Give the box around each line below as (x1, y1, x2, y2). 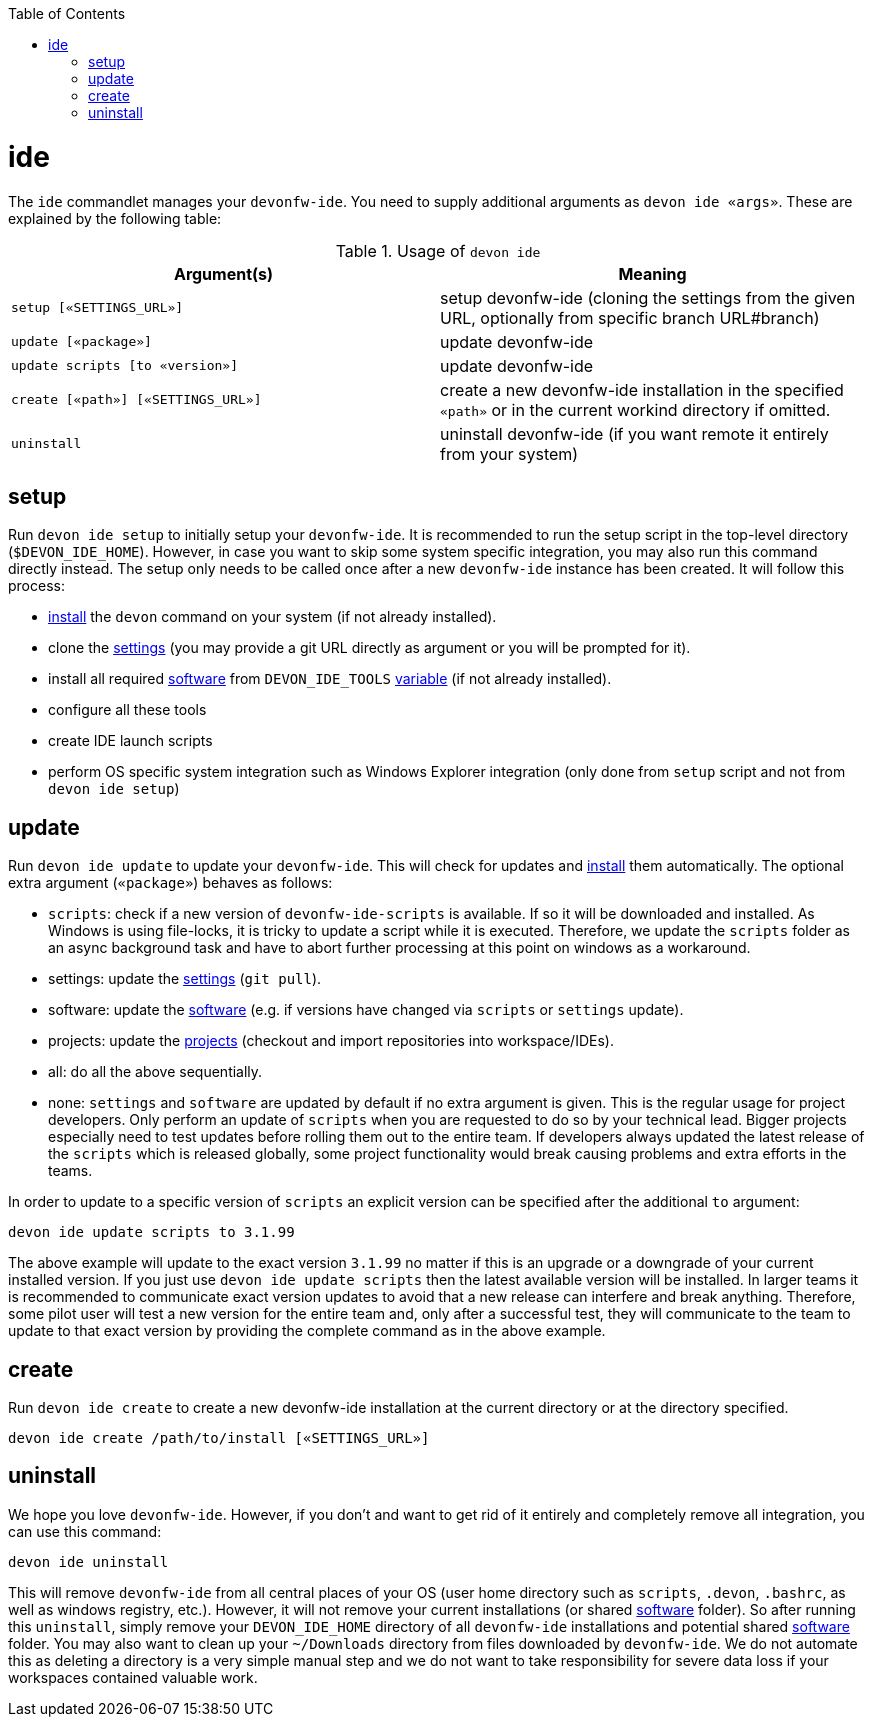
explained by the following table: (8, 209, 222, 227)
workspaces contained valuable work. (8, 1668, 258, 1686)
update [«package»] (11, 334, 152, 349)
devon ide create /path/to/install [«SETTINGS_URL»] (8, 1430, 430, 1447)
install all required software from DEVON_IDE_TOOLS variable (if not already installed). (48, 670, 612, 688)
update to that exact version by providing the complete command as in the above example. (8, 1322, 606, 1340)
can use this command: (8, 1522, 162, 1540)
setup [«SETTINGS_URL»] (11, 300, 184, 315)
